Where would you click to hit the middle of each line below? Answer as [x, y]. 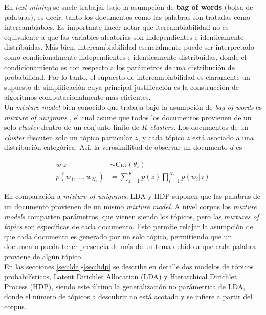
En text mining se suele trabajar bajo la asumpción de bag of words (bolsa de [129, 7]
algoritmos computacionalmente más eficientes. [77, 97]
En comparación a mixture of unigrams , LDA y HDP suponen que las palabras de [132, 196]
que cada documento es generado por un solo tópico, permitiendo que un [118, 236]
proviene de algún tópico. [44, 256]
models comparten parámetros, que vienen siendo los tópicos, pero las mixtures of [132, 216]
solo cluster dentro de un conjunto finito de [72, 127]
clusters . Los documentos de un [199, 127]
